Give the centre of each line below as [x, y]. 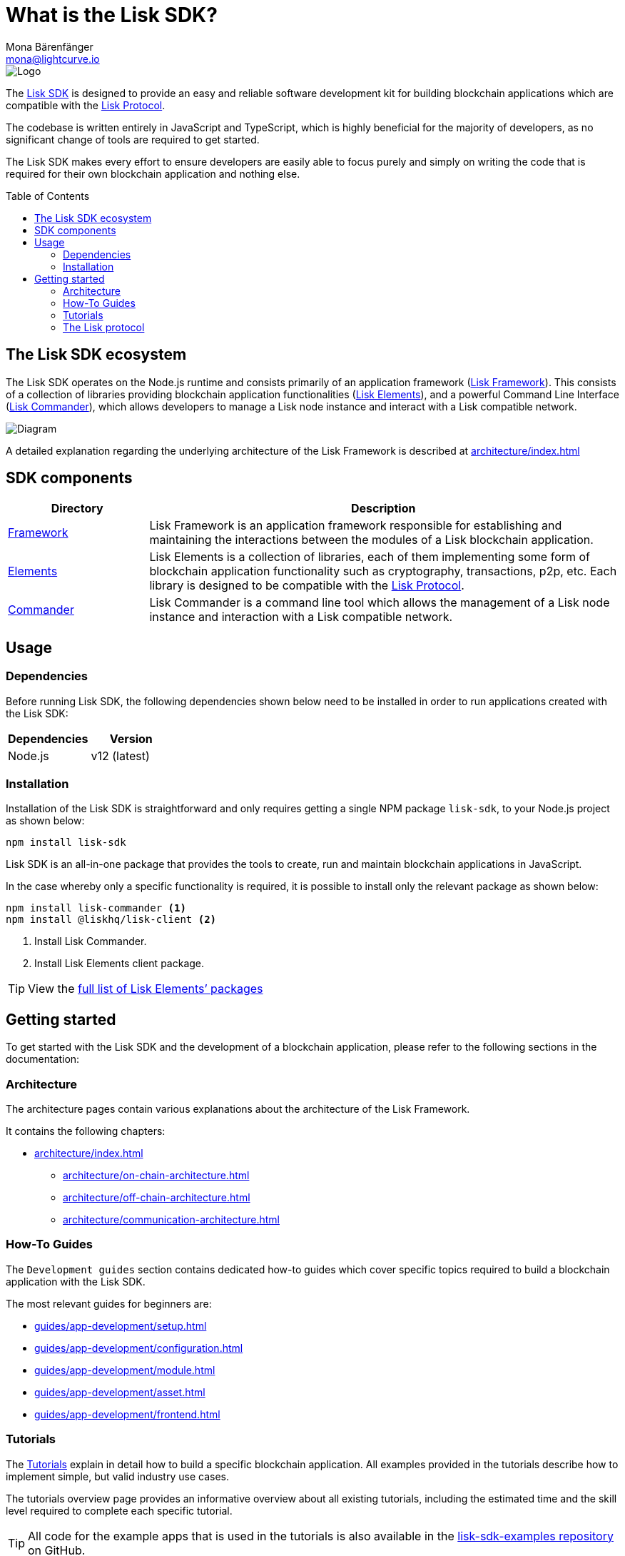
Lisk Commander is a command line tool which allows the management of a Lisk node [380, 603]
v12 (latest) [120, 756]
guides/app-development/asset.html [120, 1392]
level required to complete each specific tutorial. [119, 1510]
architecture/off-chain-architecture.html [157, 1197]
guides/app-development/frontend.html [127, 1414]
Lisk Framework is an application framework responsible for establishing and [356, 526]
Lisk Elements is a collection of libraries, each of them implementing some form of [370, 557]
